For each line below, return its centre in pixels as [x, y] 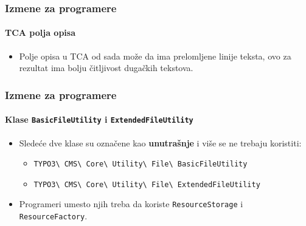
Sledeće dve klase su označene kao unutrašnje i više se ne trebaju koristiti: [160, 142]
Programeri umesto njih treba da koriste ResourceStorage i [131, 204]
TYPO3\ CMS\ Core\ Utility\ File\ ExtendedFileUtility [147, 184]
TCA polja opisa [40, 33]
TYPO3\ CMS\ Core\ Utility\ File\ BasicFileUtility [141, 164]
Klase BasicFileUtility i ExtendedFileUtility [99, 119]
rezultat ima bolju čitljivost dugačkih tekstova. [106, 68]
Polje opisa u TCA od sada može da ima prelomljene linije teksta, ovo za [155, 56]
